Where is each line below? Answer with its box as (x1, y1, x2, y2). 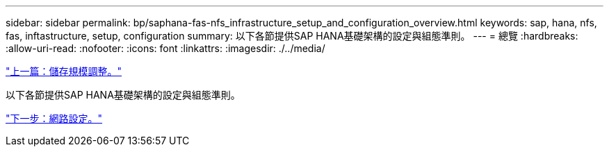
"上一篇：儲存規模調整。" (6, 65, 122, 77)
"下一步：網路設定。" (6, 112, 103, 124)
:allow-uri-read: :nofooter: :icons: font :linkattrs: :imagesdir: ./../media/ (6, 42, 325, 54)
